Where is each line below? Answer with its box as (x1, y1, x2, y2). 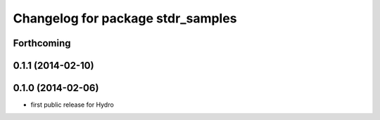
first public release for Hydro (30, 100, 114, 109)
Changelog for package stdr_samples (13, 11, 237, 26)
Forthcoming (13, 37, 71, 49)
